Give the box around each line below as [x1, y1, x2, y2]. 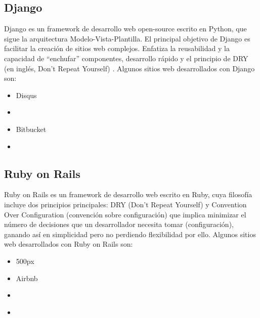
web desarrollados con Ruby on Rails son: [4, 239, 133, 249]
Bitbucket [16, 123, 47, 134]
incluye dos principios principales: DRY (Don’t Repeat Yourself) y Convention [4, 199, 247, 209]
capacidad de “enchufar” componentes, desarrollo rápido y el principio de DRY [4, 53, 248, 63]
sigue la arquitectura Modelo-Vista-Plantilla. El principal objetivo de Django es [4, 33, 250, 43]
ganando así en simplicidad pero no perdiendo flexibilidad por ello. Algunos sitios [4, 229, 256, 239]
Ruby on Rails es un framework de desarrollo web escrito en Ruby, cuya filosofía [4, 189, 252, 200]
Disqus [16, 89, 37, 100]
